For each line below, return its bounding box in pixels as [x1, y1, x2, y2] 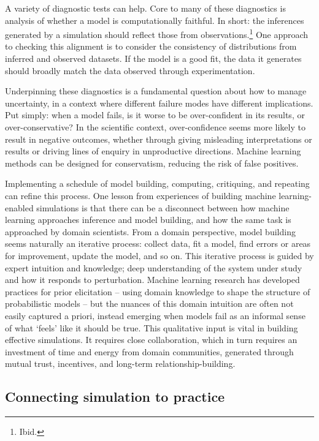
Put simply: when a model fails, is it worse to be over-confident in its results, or [5, 108, 305, 121]
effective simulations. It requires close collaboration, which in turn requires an [5, 333, 298, 346]
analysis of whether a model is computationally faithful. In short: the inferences [5, 13, 304, 26]
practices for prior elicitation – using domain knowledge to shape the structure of [5, 285, 310, 298]
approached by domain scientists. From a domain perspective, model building [5, 225, 296, 238]
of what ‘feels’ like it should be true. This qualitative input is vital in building [5, 321, 298, 334]
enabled [5, 201, 34, 214]
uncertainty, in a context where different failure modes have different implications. [5, 96, 313, 109]
